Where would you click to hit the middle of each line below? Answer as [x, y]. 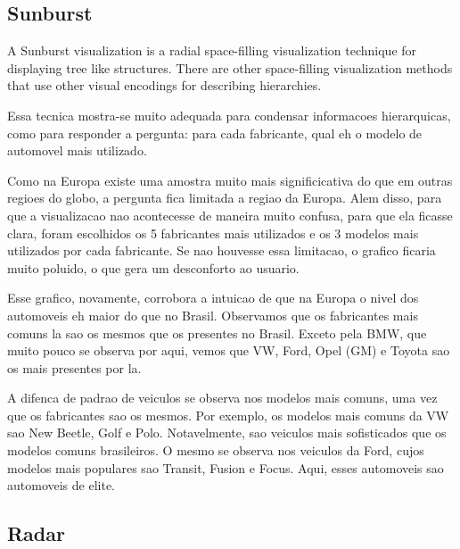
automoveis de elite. [62, 485]
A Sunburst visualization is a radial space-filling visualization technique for [212, 50]
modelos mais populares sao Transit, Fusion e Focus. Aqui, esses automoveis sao [226, 467]
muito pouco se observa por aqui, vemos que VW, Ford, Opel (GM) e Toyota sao [229, 350]
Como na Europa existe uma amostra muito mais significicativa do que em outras [230, 180]
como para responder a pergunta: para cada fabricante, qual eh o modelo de [215, 133]
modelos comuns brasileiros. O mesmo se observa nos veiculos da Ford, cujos [216, 450]
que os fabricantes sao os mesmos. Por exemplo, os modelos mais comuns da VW [228, 415]
